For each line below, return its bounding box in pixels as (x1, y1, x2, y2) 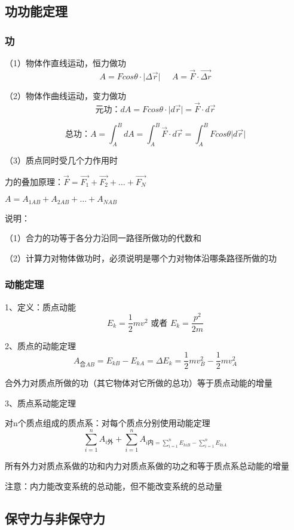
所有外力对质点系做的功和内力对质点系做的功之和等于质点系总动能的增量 (5, 460, 289, 472)
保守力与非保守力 (5, 509, 105, 527)
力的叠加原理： (5, 175, 63, 187)
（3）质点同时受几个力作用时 (5, 153, 118, 166)
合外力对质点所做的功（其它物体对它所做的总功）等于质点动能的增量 (5, 377, 272, 389)
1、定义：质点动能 (5, 300, 76, 313)
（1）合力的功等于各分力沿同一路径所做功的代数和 (5, 232, 201, 244)
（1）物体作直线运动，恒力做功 (5, 57, 126, 69)
